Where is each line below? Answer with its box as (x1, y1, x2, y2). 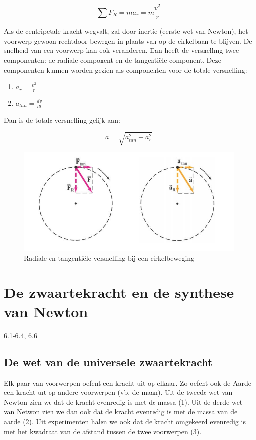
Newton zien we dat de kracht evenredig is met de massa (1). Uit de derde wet (4, 396, 243, 407)
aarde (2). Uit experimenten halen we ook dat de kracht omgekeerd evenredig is (4, 416, 246, 427)
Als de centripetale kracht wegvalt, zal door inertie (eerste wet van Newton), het (4, 26, 248, 36)
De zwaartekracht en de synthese (4, 282, 234, 302)
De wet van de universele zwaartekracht (4, 354, 213, 369)
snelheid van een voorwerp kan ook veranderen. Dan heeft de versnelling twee (4, 45, 239, 55)
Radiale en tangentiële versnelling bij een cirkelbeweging (24, 252, 195, 263)
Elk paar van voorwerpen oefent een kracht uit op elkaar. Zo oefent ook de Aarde (4, 377, 251, 388)
